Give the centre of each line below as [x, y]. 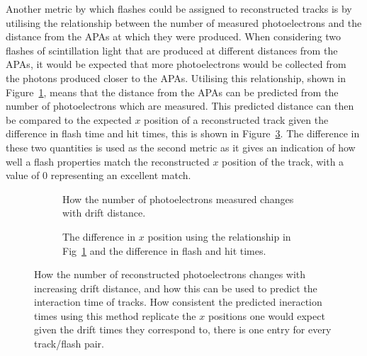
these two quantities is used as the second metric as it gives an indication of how [181, 147]
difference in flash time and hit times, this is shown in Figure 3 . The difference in [183, 133]
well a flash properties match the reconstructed [108, 161]
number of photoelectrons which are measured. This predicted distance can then [180, 106]
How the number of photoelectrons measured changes [178, 199]
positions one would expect [266, 315]
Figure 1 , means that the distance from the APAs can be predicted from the [172, 92]
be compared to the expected [69, 119]
